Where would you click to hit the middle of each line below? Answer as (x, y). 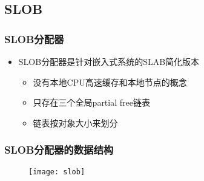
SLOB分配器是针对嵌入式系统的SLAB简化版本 (109, 61)
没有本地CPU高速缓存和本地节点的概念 (110, 82)
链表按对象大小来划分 (75, 122)
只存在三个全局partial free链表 (91, 102)
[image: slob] (57, 172)
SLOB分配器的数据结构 (59, 150)
